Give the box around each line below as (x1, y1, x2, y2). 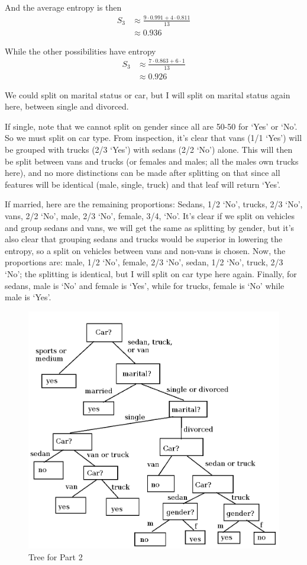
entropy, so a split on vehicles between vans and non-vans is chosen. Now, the (5, 244, 286, 256)
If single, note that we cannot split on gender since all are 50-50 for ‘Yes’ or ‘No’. (5, 120, 298, 132)
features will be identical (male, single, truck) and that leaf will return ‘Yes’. (5, 178, 280, 190)
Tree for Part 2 (28, 550, 83, 563)
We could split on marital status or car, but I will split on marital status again (5, 88, 290, 101)
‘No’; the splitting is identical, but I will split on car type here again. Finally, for (5, 267, 297, 280)
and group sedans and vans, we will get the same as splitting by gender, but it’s (5, 221, 295, 233)
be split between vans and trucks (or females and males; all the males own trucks (5, 155, 299, 167)
